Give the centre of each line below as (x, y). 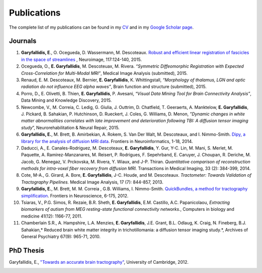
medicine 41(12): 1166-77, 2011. (52, 216)
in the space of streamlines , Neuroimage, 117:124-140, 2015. (82, 59)
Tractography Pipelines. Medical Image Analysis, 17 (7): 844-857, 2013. (92, 182)
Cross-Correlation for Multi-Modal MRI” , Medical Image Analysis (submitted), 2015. (104, 73)
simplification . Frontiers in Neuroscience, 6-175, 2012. (75, 196)
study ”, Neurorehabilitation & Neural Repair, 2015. (70, 127)
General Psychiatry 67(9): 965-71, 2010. (61, 237)
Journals (23, 41)
